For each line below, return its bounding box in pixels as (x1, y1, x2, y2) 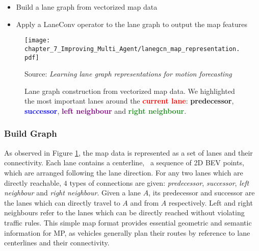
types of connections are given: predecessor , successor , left (69, 177, 249, 188)
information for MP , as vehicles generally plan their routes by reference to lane (4, 227, 250, 238)
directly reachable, (4, 177, 62, 188)
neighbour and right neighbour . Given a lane (4, 187, 141, 198)
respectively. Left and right (168, 197, 253, 208)
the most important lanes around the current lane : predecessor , (24, 95, 234, 106)
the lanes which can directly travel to (4, 197, 120, 208)
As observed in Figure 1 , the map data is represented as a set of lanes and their (4, 147, 253, 158)
